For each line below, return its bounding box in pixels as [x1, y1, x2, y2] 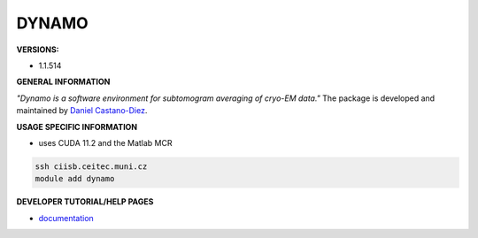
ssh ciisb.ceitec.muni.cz [35, 161, 148, 172]
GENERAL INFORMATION [16, 76, 111, 88]
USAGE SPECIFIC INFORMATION [16, 121, 138, 132]
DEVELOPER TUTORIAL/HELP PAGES [16, 196, 154, 207]
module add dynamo [35, 173, 115, 184]
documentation [38, 212, 95, 223]
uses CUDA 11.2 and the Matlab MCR [38, 137, 173, 148]
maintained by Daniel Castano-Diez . [16, 105, 148, 116]
